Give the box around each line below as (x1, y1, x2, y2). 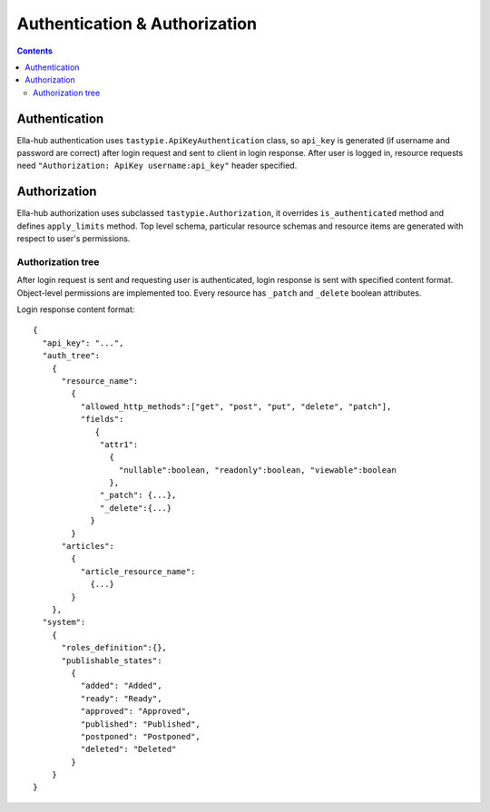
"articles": (61, 541, 115, 552)
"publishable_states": (61, 655, 162, 666)
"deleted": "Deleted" (80, 744, 177, 755)
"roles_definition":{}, (61, 642, 168, 653)
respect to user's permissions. (16, 233, 131, 244)
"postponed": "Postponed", (80, 731, 201, 741)
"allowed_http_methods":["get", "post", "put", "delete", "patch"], (80, 401, 392, 412)
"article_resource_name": (80, 566, 196, 576)
